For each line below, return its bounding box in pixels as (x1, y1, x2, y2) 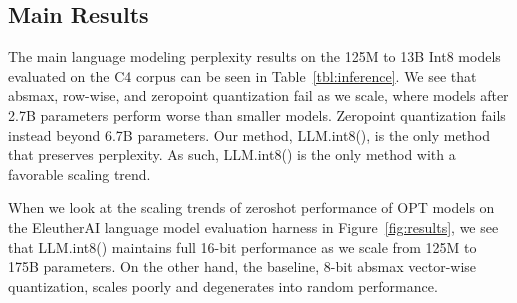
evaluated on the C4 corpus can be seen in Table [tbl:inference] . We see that (8, 65, 477, 86)
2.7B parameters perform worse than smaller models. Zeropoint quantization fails (8, 104, 506, 125)
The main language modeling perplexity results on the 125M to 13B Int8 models (8, 46, 501, 67)
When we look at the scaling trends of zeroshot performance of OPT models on (8, 197, 495, 218)
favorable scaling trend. (8, 163, 151, 184)
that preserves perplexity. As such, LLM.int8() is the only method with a (8, 144, 456, 165)
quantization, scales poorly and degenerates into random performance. (8, 275, 438, 296)
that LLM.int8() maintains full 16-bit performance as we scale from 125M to (8, 236, 477, 257)
